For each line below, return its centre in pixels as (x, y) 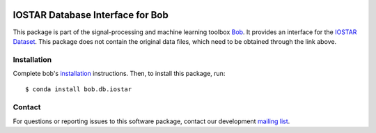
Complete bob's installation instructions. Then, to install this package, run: (119, 74)
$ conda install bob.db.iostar (79, 89)
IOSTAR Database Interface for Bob (91, 15)
